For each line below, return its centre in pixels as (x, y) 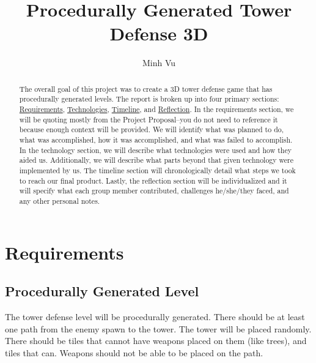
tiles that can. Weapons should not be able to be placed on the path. (134, 352)
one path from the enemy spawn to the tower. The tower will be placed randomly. (158, 328)
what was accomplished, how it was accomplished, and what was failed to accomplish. (156, 139)
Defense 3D (159, 33)
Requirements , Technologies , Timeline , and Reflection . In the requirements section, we (156, 109)
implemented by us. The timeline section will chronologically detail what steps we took (157, 170)
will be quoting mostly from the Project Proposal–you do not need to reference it (149, 119)
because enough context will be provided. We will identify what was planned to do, (152, 129)
